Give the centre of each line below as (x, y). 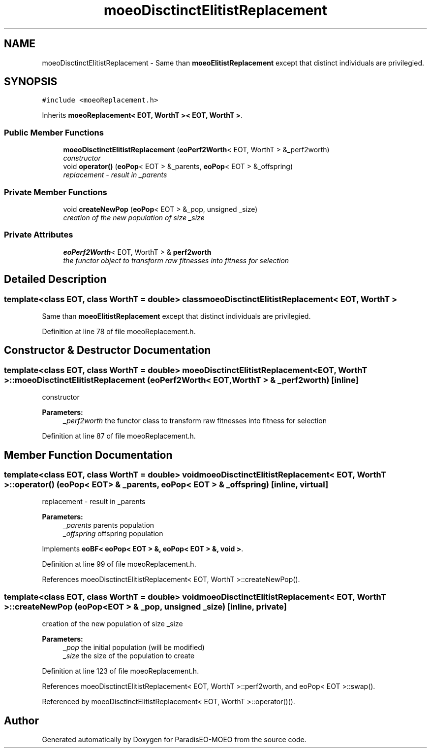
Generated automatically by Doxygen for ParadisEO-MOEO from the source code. (174, 739)
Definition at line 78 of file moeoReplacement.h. (119, 331)
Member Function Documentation (88, 455)
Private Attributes (39, 235)
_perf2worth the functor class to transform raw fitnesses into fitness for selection (195, 421)
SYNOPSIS (31, 82)
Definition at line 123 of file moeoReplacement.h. (121, 671)
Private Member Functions (56, 192)
